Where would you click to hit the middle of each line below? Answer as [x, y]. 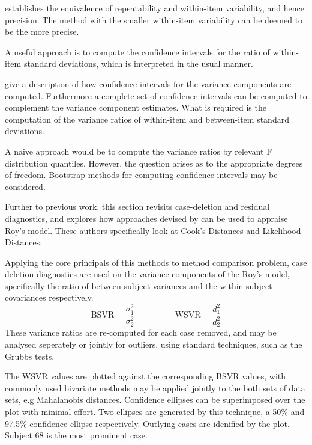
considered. [25, 186]
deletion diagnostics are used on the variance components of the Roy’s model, [147, 274]
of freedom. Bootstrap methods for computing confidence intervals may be [141, 175]
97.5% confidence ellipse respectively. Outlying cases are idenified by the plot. [147, 423]
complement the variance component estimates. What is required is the [136, 107]
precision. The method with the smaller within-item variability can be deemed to [154, 20]
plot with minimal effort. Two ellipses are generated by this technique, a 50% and [155, 411]
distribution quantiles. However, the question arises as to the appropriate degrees [154, 163]
